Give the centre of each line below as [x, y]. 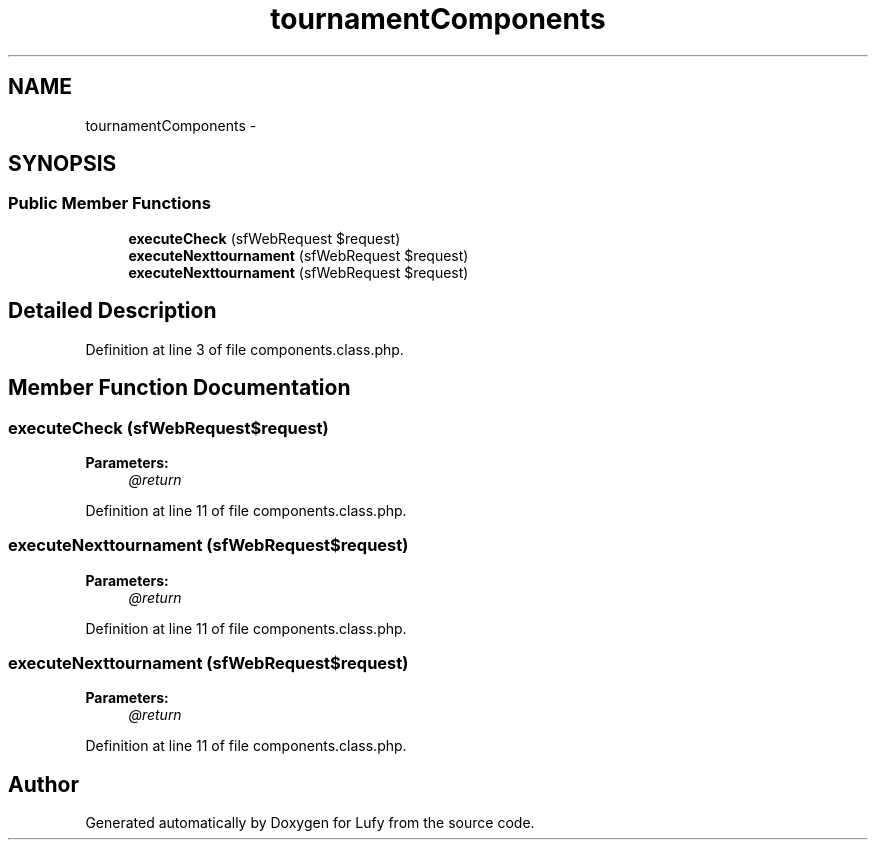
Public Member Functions [109, 203]
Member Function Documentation [179, 388]
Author [43, 784]
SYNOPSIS [62, 164]
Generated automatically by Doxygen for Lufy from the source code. [310, 823]
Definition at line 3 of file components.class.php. [244, 349]
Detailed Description [112, 311]
